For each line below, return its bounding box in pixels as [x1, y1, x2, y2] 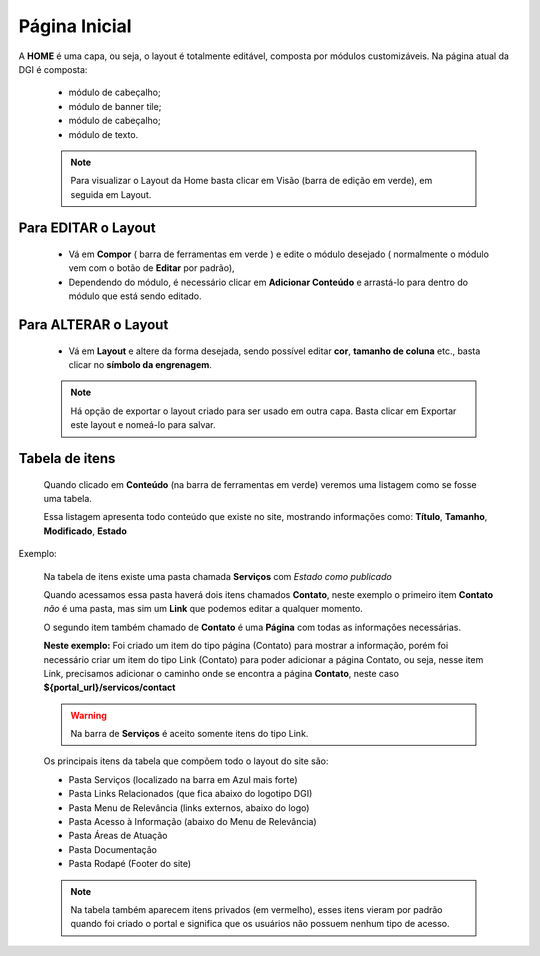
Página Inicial [18, 15, 132, 37]
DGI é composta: [18, 63, 88, 75]
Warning [70, 709, 107, 721]
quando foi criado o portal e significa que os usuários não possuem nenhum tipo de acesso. [70, 918, 450, 930]
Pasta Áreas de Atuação [68, 830, 168, 842]
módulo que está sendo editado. [68, 290, 202, 302]
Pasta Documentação [68, 843, 158, 855]
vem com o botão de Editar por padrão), [68, 262, 235, 274]
